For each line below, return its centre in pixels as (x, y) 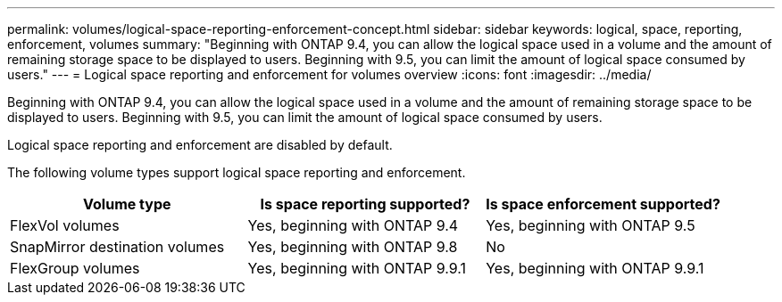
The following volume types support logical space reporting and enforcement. (237, 172)
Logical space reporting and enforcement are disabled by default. (200, 145)
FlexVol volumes (65, 225)
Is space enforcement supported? (603, 204)
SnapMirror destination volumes (117, 247)
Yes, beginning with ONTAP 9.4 (353, 225)
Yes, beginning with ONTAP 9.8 (353, 247)
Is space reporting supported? (365, 204)
